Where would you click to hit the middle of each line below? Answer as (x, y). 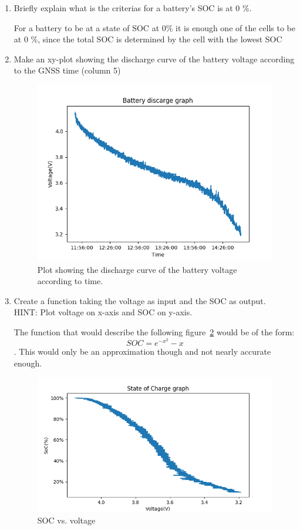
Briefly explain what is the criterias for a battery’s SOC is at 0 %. (133, 8)
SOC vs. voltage (66, 520)
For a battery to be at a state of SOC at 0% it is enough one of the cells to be (154, 27)
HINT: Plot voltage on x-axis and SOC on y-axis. (103, 312)
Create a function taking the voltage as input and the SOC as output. (140, 300)
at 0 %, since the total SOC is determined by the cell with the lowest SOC (148, 39)
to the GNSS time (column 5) (67, 70)
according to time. (70, 281)
